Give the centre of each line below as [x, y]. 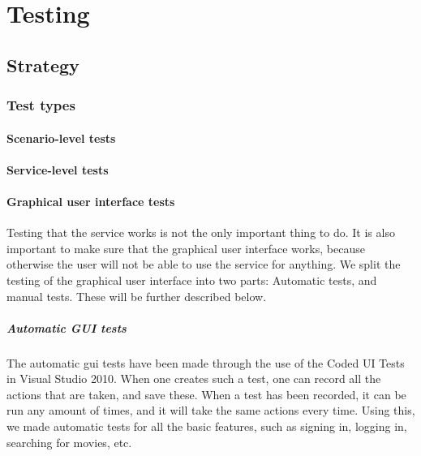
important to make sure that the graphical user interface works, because [186, 248]
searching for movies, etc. [69, 442]
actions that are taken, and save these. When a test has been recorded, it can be [206, 394]
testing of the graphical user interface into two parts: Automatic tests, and [192, 280]
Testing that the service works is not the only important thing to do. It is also [201, 232]
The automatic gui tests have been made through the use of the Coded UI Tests [206, 362]
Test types [41, 105]
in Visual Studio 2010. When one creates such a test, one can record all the [194, 379]
